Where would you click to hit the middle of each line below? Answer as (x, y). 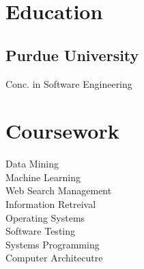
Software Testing (41, 231)
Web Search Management (59, 190)
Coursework (62, 131)
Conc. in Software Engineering (69, 83)
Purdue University (72, 55)
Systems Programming (53, 244)
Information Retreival (51, 204)
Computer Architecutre (54, 258)
